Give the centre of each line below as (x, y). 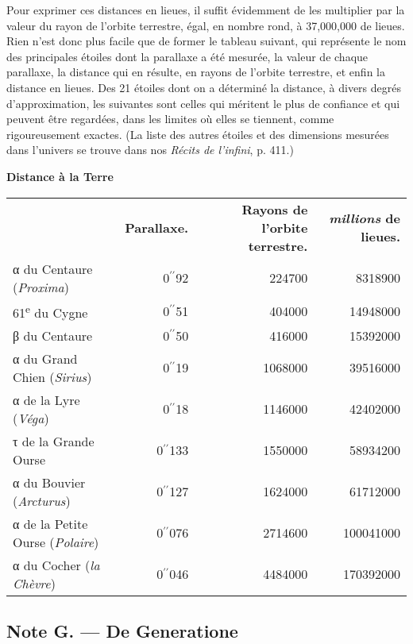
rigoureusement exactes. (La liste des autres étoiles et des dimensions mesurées (198, 134)
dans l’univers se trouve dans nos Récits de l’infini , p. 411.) (150, 150)
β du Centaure (53, 335)
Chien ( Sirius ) (52, 376)
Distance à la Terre (60, 176)
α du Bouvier (49, 482)
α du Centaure (53, 268)
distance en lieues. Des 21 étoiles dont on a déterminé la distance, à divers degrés (204, 87)
